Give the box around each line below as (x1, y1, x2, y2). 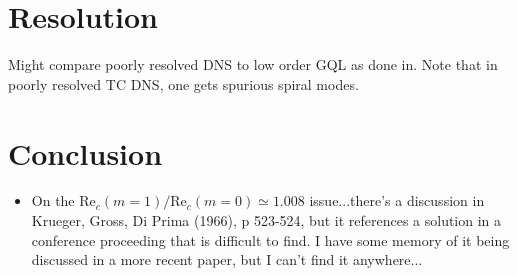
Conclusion (8, 132, 163, 173)
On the (31, 190, 75, 211)
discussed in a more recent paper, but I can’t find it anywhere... (31, 249, 423, 270)
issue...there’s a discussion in (309, 190, 485, 211)
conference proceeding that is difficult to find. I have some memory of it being (31, 229, 510, 250)
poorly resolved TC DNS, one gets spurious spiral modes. (8, 73, 359, 94)
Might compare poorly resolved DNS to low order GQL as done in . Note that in (8, 54, 498, 75)
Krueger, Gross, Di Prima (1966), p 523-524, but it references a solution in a (31, 210, 502, 231)
